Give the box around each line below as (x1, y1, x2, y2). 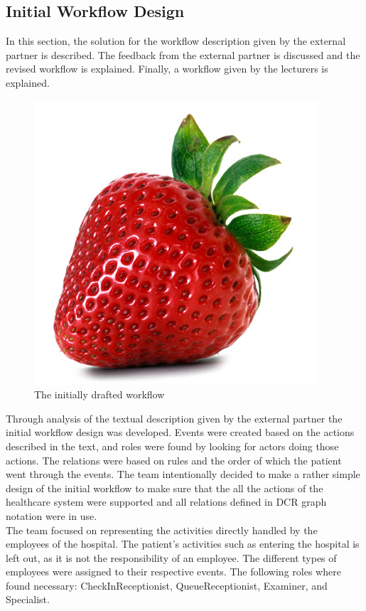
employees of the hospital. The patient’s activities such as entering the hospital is (6, 536, 360, 551)
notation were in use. (6, 508, 97, 523)
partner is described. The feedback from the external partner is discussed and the (6, 47, 360, 62)
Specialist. (6, 592, 50, 607)
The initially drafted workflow (34, 387, 165, 402)
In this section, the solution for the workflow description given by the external (6, 33, 346, 48)
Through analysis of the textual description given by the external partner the (6, 410, 343, 425)
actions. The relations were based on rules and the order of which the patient (6, 452, 342, 467)
